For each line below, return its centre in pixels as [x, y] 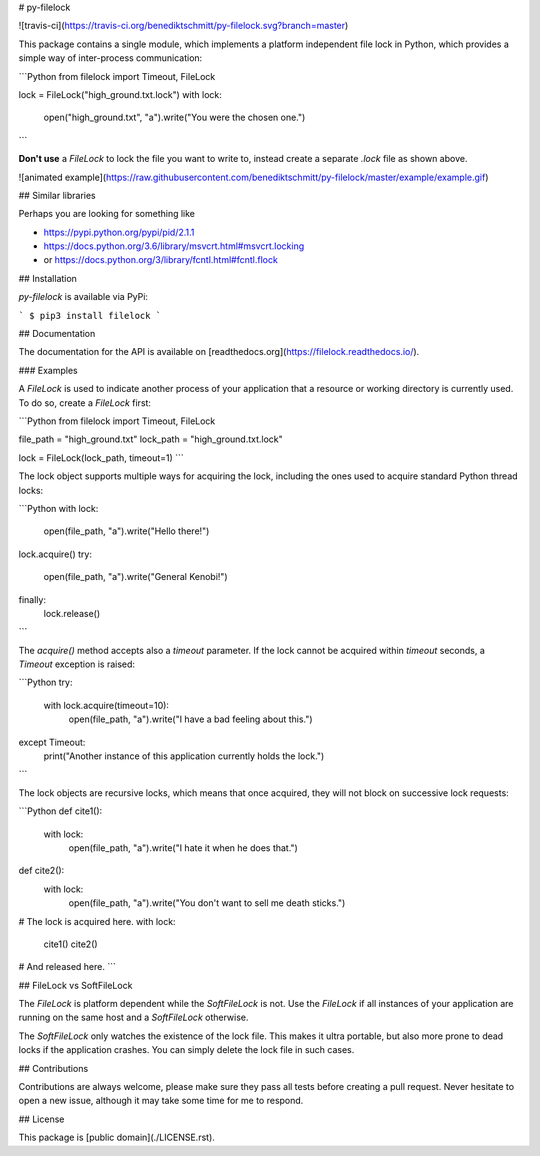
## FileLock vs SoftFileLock [75, 985]
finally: [32, 599]
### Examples [48, 370]
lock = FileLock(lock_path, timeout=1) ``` [101, 457]
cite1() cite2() [71, 944]
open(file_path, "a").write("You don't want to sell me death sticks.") [207, 903]
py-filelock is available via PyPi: [83, 297]
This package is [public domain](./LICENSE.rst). [116, 1137]
